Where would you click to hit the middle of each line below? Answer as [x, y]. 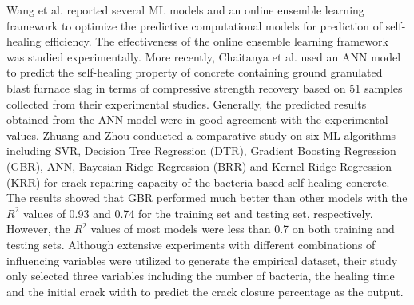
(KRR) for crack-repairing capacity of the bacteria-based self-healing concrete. [198, 182]
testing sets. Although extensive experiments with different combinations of [191, 244]
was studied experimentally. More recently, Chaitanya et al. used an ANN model [204, 56]
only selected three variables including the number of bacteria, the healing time [201, 276]
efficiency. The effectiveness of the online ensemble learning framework [217, 41]
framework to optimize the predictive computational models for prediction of [195, 25]
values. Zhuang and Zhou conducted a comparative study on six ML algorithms [201, 135]
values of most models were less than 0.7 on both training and [243, 229]
